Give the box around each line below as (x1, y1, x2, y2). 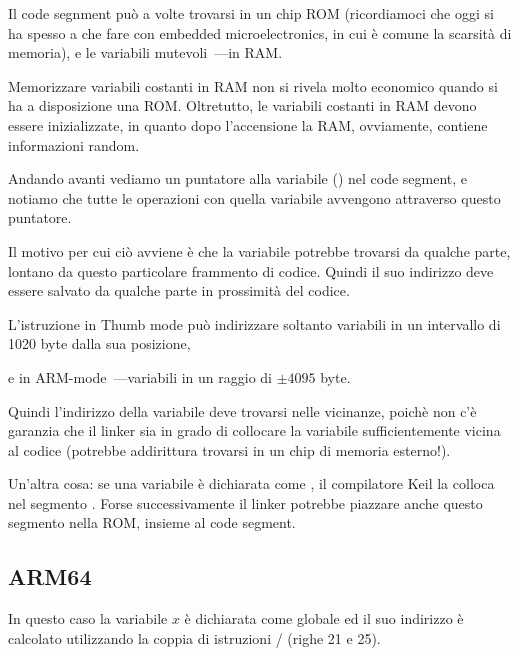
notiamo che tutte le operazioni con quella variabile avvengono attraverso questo (8, 187, 501, 208)
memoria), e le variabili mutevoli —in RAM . (8, 42, 283, 63)
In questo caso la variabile (8, 608, 168, 629)
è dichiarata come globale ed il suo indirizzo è (184, 608, 464, 629)
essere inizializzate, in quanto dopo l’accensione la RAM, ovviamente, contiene (8, 114, 488, 135)
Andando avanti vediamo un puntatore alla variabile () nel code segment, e (8, 168, 468, 189)
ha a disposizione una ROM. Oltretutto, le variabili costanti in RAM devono (8, 95, 477, 116)
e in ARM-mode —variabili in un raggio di (8, 366, 272, 387)
